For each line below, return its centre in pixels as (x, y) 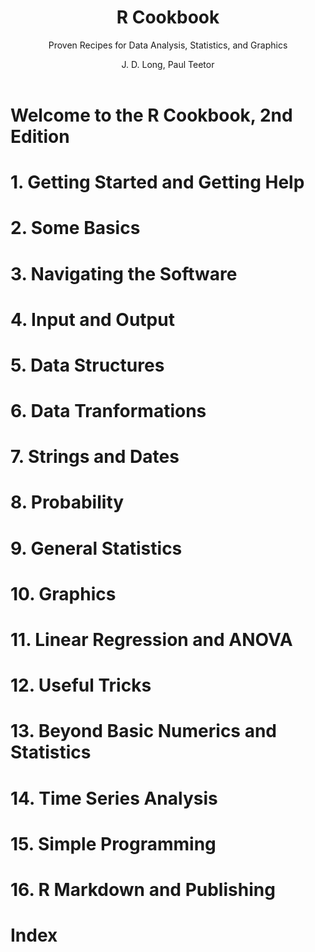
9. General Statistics (96, 548)
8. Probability (67, 502)
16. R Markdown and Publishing (143, 889)
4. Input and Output (92, 319)
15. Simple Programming (113, 843)
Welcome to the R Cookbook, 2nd (151, 115)
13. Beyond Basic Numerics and (144, 731)
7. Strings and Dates (95, 457)
